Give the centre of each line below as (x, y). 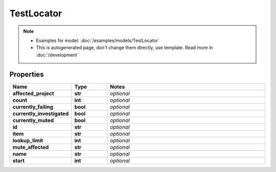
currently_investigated (41, 114)
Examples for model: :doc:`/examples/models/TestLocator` (98, 40)
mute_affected (31, 147)
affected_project (33, 93)
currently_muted (33, 120)
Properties (27, 74)
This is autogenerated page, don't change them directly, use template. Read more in (124, 48)
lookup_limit (28, 140)
